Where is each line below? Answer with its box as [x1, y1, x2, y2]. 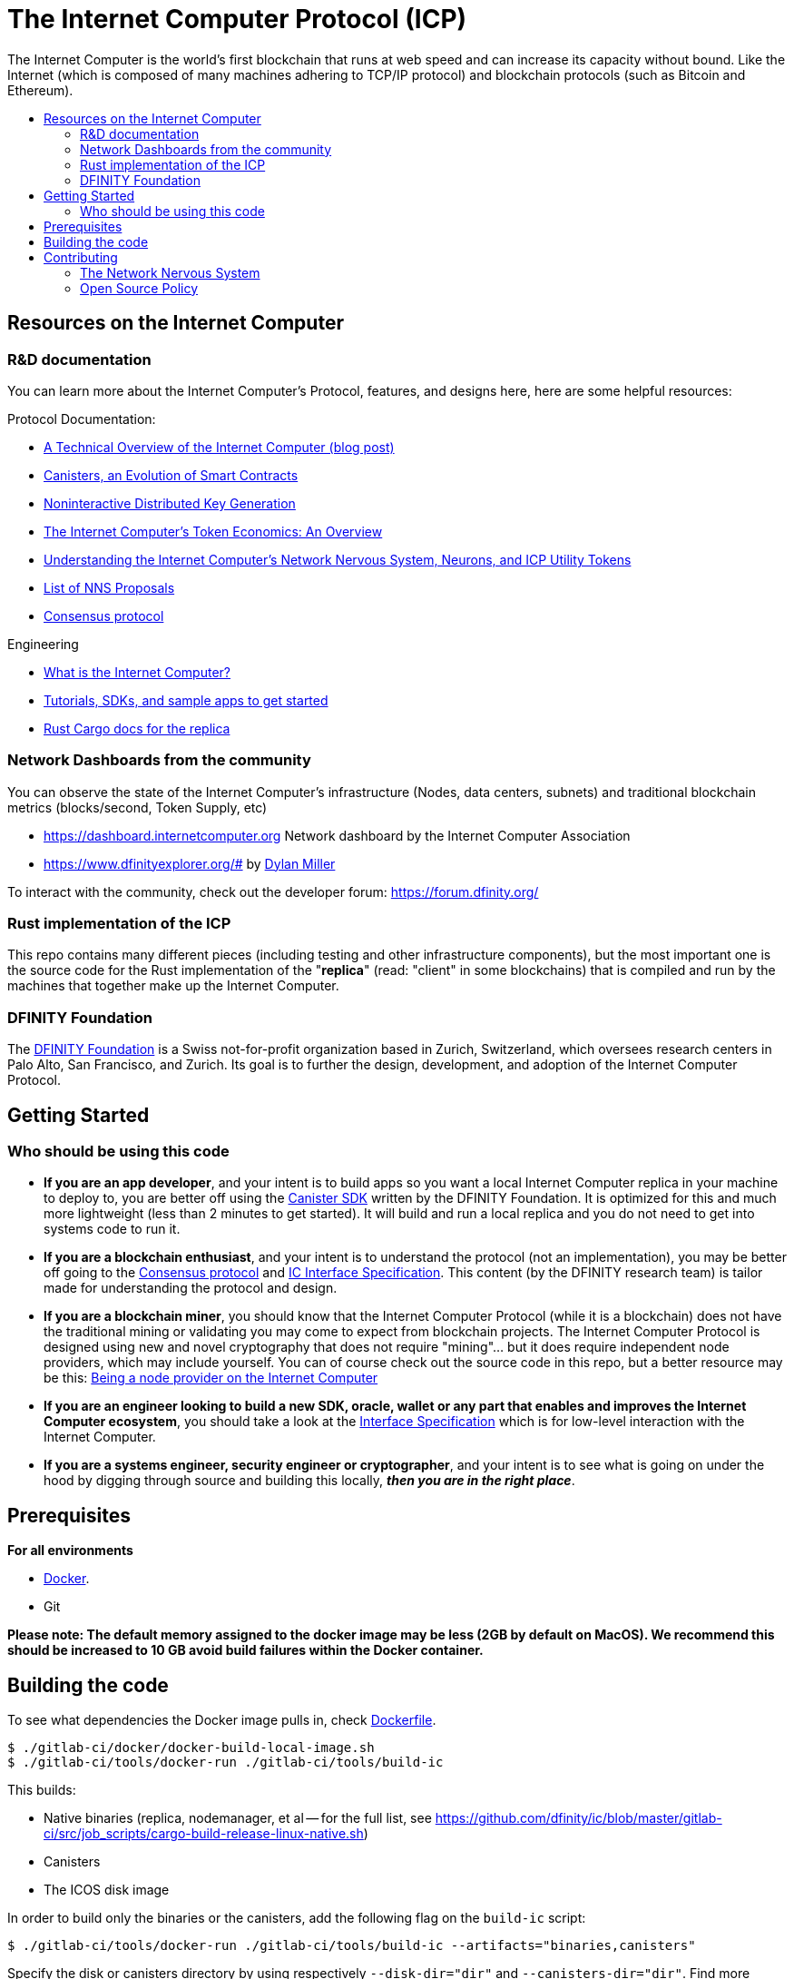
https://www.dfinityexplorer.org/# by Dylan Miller [44, 855, 336, 871]
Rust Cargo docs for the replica [44, 720, 230, 736]
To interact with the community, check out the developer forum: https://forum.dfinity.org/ [7, 883, 539, 900]
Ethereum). [7, 82, 74, 98]
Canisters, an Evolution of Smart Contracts [44, 467, 299, 483]
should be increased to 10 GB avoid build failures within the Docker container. [7, 1642, 484, 1659]
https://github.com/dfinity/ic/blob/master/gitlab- [435, 1810, 722, 1826]
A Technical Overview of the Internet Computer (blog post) [44, 438, 395, 455]
